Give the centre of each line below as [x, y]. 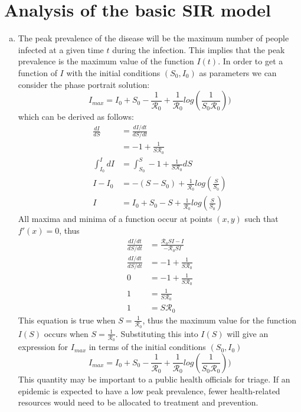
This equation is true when [67, 320]
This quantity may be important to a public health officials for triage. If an [154, 379]
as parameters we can [238, 72]
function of [37, 72]
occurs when [66, 333]
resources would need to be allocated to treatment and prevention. [138, 402]
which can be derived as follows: [76, 117]
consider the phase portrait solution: [84, 84]
